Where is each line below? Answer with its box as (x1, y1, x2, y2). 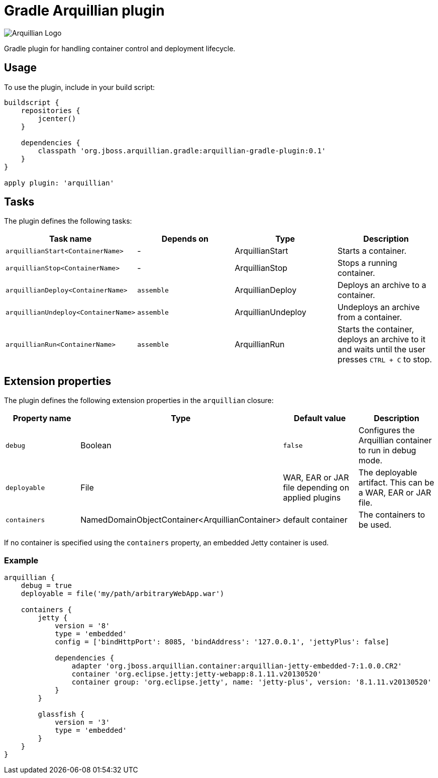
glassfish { (38, 710, 85, 719)
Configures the (358, 425, 415, 436)
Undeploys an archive (337, 302, 420, 313)
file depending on (283, 482, 350, 493)
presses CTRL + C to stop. (337, 354, 432, 365)
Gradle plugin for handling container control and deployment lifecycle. (4, 44, 236, 53)
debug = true (21, 581, 72, 590)
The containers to (358, 510, 425, 520)
